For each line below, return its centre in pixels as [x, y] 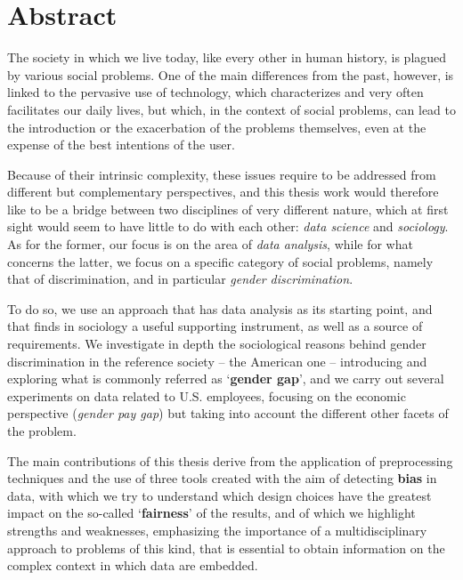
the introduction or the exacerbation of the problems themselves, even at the [217, 127]
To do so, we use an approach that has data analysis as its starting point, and [220, 308]
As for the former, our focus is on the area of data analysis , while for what [210, 244]
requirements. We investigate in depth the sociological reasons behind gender [217, 344]
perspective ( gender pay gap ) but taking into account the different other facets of [228, 413]
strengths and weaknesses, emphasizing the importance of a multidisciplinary [217, 530]
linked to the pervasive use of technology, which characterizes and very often [215, 92]
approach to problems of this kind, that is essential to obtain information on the [226, 548]
